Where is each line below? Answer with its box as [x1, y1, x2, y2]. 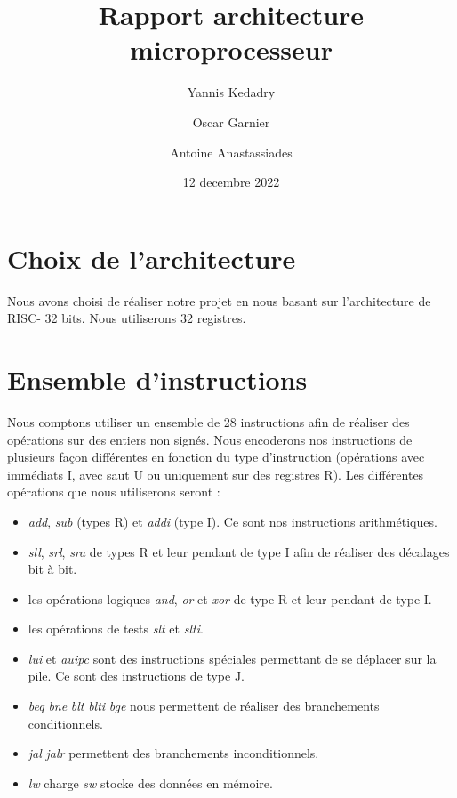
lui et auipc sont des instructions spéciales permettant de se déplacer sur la [28, 649, 437, 667]
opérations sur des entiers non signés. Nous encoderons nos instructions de [7, 430, 413, 448]
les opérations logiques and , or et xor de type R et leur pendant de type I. [28, 589, 432, 608]
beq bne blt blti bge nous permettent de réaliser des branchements [28, 697, 380, 715]
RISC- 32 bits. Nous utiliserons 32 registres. [7, 309, 246, 327]
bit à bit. [28, 560, 77, 578]
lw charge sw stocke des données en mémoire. [28, 773, 273, 792]
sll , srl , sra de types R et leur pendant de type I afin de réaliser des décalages [28, 542, 450, 560]
